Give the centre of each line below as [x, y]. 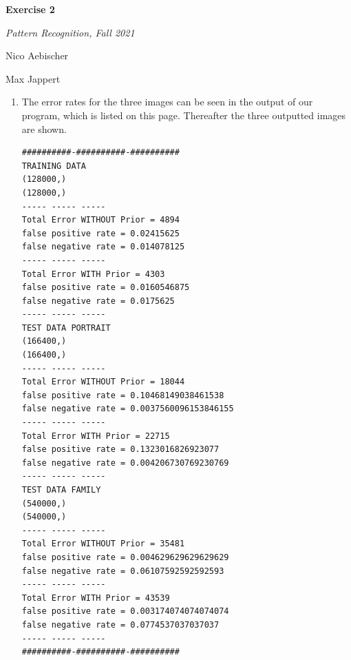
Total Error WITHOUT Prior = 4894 [100, 220]
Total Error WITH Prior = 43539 [96, 598]
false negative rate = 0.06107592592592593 [123, 571]
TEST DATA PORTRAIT [66, 328]
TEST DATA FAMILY [61, 490]
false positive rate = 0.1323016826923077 [120, 450]
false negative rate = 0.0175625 [98, 301]
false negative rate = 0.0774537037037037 [120, 625]
